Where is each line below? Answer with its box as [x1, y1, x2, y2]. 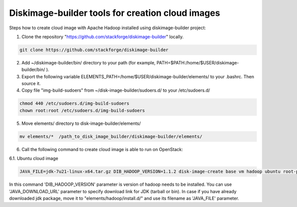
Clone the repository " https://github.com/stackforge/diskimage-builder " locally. [21, 34, 184, 40]
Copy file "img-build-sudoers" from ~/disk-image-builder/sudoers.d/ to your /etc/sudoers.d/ [21, 87, 210, 94]
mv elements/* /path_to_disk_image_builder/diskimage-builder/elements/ [19, 134, 202, 139]
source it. [21, 81, 41, 87]
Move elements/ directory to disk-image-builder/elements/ [21, 120, 141, 126]
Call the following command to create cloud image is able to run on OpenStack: [21, 146, 183, 152]
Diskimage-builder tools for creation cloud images [9, 7, 220, 18]
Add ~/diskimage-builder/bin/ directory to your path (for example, [21, 59, 156, 65]
